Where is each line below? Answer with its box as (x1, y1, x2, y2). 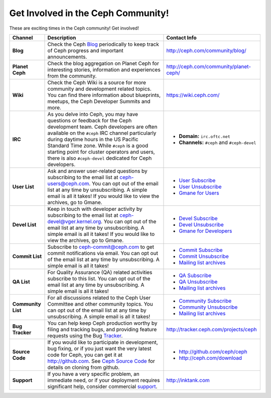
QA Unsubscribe (179, 278, 218, 285)
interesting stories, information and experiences (47, 66, 161, 73)
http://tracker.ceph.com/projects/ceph (166, 326, 257, 333)
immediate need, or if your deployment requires (47, 376, 160, 383)
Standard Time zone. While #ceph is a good (47, 142, 149, 149)
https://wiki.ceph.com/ (166, 91, 220, 98)
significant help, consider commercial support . (47, 383, 158, 390)
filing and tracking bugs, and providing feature (47, 326, 157, 333)
